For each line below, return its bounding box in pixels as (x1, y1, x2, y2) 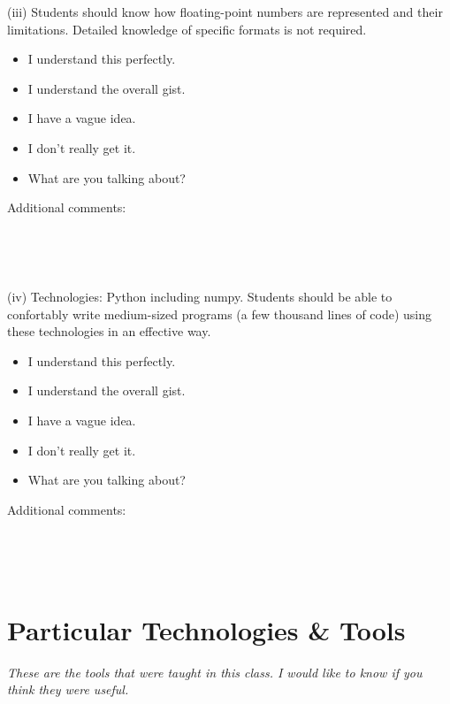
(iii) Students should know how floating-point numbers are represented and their (7, 3, 443, 20)
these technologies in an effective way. (7, 322, 211, 341)
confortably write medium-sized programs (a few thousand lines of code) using (7, 304, 432, 323)
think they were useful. (7, 680, 129, 699)
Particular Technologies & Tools (7, 611, 406, 647)
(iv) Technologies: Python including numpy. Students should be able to (7, 287, 393, 305)
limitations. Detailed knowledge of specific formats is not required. (7, 19, 367, 38)
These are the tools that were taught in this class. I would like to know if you (7, 662, 423, 681)
